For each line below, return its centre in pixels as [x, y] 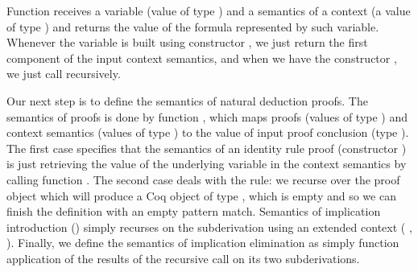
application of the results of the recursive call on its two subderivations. [183, 258]
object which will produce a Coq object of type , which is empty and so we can [201, 195]
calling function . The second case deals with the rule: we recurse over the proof [203, 179]
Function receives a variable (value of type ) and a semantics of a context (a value [209, 10]
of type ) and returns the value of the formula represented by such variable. [193, 26]
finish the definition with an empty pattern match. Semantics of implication [194, 211]
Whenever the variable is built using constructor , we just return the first [187, 42]
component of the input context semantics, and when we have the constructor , [202, 58]
